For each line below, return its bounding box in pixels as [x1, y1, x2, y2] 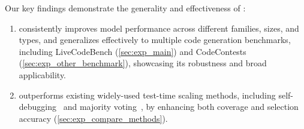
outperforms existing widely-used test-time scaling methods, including [19, 88, 276, 101]
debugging [19, 100, 57, 113]
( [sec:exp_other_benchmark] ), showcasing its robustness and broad [19, 57, 267, 69]
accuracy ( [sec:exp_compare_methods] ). [19, 112, 168, 124]
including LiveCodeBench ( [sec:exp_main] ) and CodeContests [19, 45, 246, 57]
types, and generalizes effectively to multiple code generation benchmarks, [19, 33, 291, 46]
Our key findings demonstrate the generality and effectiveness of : [5, 2, 246, 14]
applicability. [19, 68, 67, 81]
